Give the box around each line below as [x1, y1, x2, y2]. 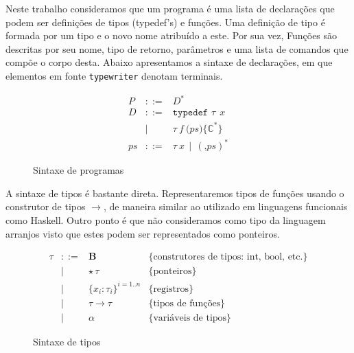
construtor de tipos [5, 199, 86, 214]
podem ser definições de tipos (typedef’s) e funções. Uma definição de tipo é [5, 14, 325, 29]
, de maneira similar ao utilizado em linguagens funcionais [103, 199, 348, 214]
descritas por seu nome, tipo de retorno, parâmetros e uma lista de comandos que [5, 41, 349, 56]
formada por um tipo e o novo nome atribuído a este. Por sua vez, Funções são [5, 28, 338, 43]
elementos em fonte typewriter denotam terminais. [5, 68, 223, 82]
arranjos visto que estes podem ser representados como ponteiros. [5, 226, 280, 240]
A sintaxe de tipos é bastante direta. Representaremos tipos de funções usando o [5, 185, 344, 200]
